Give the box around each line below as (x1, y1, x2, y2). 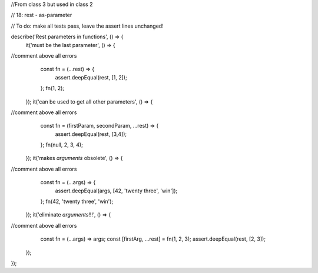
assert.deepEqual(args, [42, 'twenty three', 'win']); (55, 187, 178, 194)
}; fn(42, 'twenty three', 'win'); (40, 198, 114, 205)
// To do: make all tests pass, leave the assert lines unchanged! (11, 22, 164, 29)
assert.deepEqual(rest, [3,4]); (55, 130, 127, 138)
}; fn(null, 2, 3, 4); (40, 141, 84, 148)
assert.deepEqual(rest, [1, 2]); (55, 74, 127, 81)
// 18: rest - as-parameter (11, 12, 72, 19)
